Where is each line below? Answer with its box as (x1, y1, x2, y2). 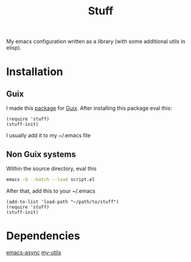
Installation (6, 65, 63, 79)
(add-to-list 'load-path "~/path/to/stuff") (6, 199, 119, 205)
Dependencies (6, 229, 80, 243)
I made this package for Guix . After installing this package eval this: (6, 104, 172, 112)
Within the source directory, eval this (6, 165, 97, 172)
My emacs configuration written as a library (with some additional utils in (6, 38, 186, 45)
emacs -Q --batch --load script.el (6, 177, 95, 183)
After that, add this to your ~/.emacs (6, 187, 96, 195)
